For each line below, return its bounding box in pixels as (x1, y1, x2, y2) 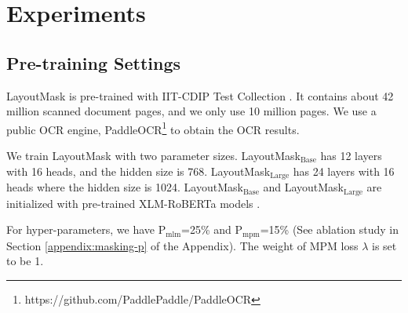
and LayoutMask (263, 179, 344, 195)
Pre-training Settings (6, 50, 180, 75)
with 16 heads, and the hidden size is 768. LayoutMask (6, 162, 271, 179)
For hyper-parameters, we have (6, 221, 155, 238)
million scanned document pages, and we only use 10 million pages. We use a (6, 103, 377, 119)
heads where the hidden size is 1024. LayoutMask (6, 179, 243, 195)
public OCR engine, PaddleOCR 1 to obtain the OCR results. (6, 118, 300, 137)
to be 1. (6, 253, 44, 269)
